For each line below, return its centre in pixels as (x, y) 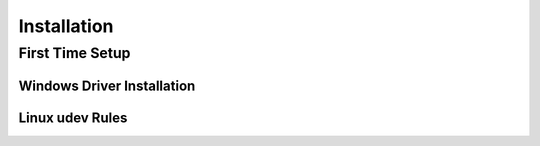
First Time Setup (74, 53)
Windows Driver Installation (107, 85)
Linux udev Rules (73, 117)
